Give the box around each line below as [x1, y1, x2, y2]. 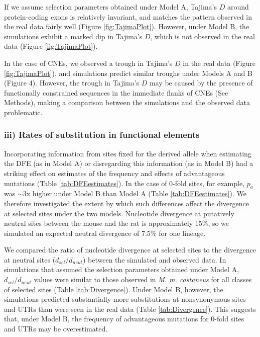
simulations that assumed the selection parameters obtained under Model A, [4, 264, 239, 275]
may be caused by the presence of [150, 77, 253, 88]
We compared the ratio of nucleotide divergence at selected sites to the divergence [4, 244, 256, 255]
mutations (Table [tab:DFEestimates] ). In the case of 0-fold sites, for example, [4, 178, 245, 188]
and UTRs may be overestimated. [4, 323, 108, 334]
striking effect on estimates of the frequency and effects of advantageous [4, 167, 225, 178]
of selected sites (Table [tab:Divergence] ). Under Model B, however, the [4, 284, 223, 294]
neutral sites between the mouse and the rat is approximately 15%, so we [4, 218, 229, 228]
